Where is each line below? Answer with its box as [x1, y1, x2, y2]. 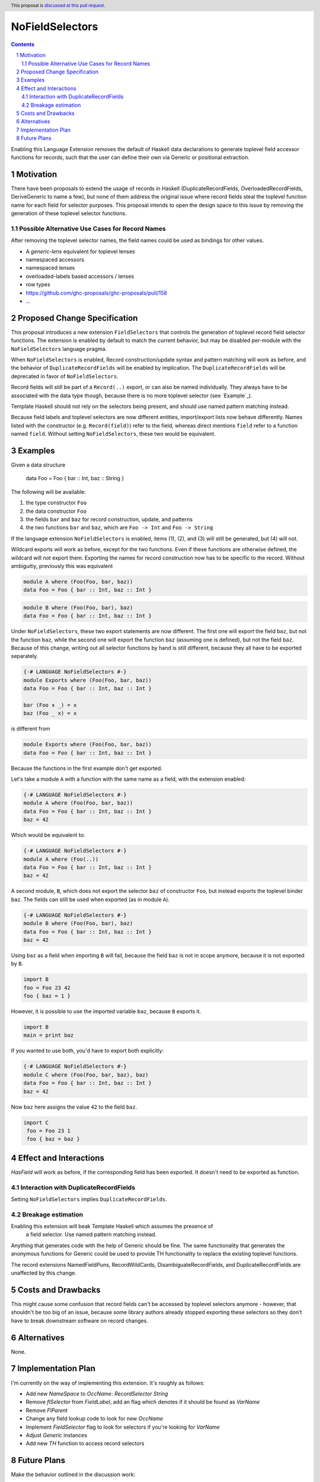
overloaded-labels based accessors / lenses [25, 273, 135, 280]
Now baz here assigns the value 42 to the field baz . [11, 1103, 137, 1110]
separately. [11, 653, 39, 660]
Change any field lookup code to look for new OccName [25, 1415, 164, 1422]
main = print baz [23, 1032, 74, 1039]
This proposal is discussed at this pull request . [11, 2, 106, 8]
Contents [11, 40, 35, 47]
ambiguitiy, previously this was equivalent [11, 562, 113, 569]
